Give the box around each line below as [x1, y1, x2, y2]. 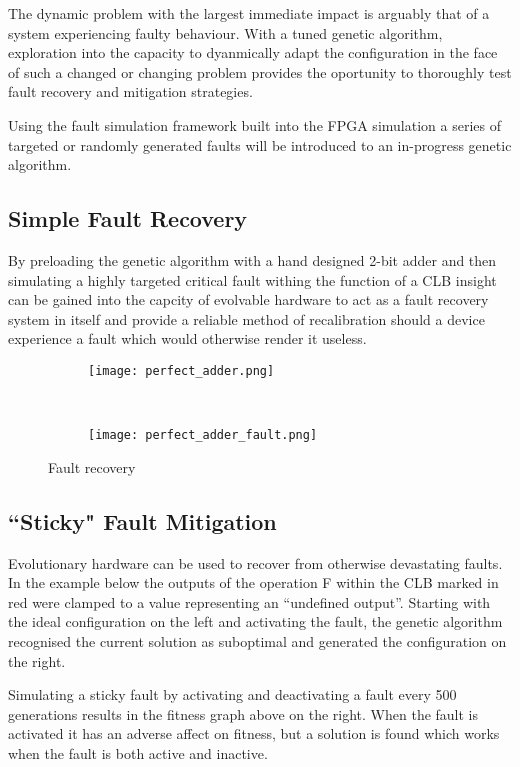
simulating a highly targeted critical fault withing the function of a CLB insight [8, 269, 497, 290]
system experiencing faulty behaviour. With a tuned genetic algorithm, [8, 22, 443, 43]
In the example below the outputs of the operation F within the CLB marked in [8, 572, 499, 593]
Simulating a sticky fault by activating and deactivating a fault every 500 [8, 684, 457, 705]
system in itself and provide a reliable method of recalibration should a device [8, 308, 485, 329]
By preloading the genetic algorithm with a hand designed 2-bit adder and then [8, 249, 497, 270]
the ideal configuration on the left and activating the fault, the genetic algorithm [8, 611, 503, 632]
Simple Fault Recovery [8, 203, 248, 234]
